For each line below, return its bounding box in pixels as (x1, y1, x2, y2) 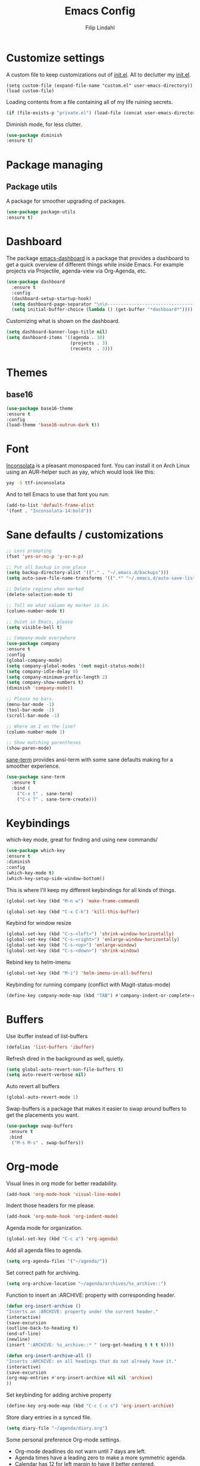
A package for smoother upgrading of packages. (6, 197, 126, 204)
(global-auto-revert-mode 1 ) (6, 1094, 79, 1101)
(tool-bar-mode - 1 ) (6, 707, 55, 713)
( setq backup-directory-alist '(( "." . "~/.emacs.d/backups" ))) (6, 570, 169, 576)
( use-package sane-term (6, 774, 65, 780)
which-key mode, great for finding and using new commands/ (6, 836, 158, 844)
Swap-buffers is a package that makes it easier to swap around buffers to (6, 1105, 187, 1113)
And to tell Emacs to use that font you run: (6, 491, 110, 498)
